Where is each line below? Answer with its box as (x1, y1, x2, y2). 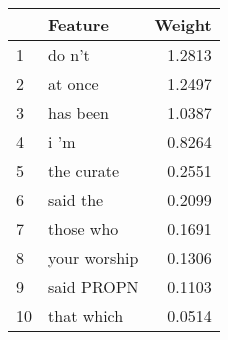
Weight (154, 13, 212, 36)
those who (48, 217, 119, 240)
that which (48, 304, 124, 327)
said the (48, 188, 104, 211)
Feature (48, 13, 109, 36)
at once (48, 72, 99, 95)
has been (48, 101, 109, 124)
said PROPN (48, 275, 139, 298)
